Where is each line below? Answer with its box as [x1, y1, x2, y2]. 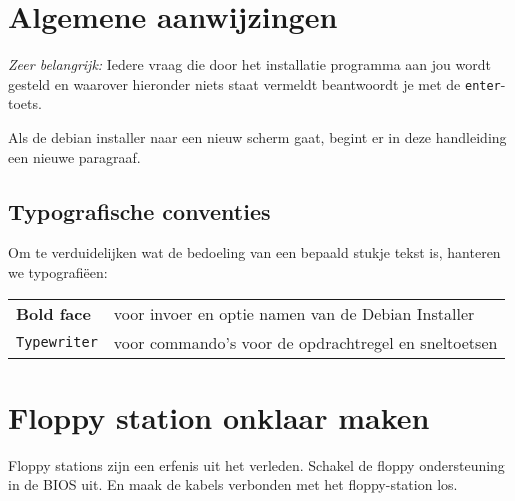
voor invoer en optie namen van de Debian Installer [113, 301, 475, 325]
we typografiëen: [8, 261, 108, 282]
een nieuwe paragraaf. [8, 146, 141, 167]
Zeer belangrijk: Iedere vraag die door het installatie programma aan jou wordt [8, 54, 491, 75]
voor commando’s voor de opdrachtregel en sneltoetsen [113, 330, 498, 354]
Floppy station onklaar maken [8, 396, 430, 437]
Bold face [16, 301, 91, 325]
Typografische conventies [8, 195, 271, 226]
